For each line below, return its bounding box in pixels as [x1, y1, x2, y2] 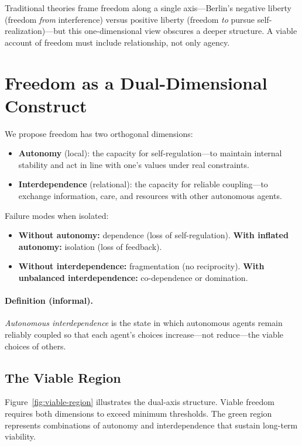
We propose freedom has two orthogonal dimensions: [5, 127, 193, 139]
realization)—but [5, 25, 66, 37]
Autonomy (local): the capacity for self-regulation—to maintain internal [18, 147, 282, 159]
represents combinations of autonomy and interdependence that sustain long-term [5, 418, 298, 431]
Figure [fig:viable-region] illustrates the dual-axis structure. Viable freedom [5, 396, 274, 408]
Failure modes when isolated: [5, 209, 109, 221]
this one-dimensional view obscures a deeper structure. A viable [68, 25, 297, 37]
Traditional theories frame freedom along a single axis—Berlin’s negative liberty [5, 2, 291, 13]
